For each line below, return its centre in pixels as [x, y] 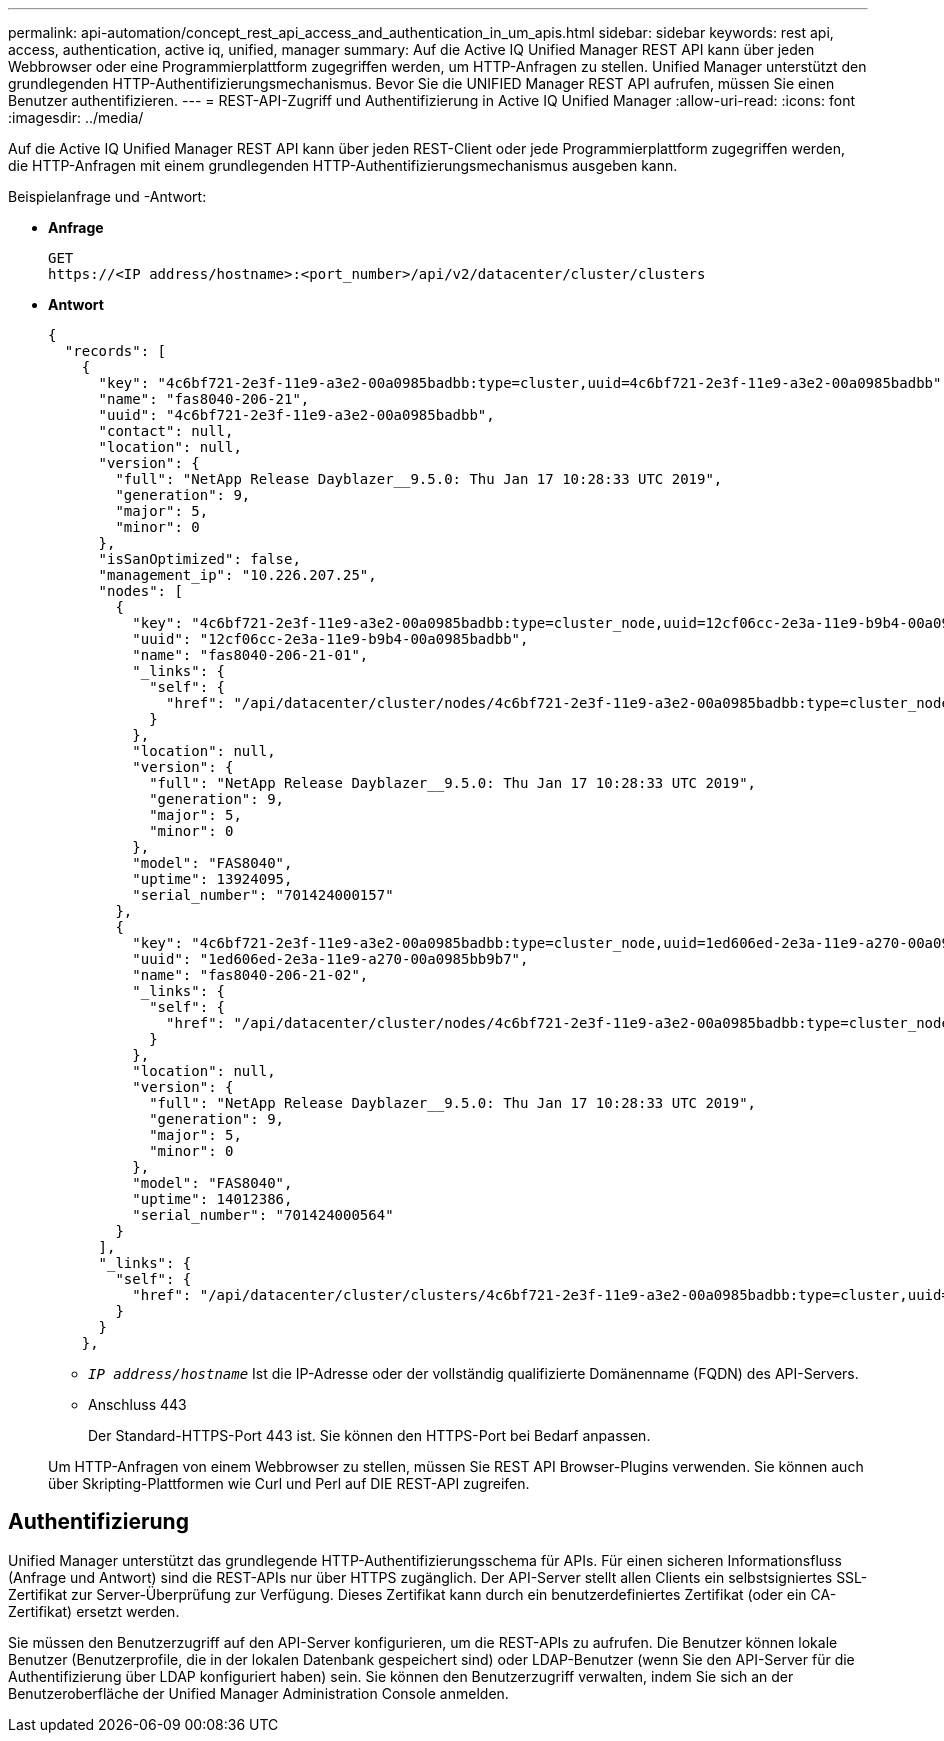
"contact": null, [166, 431]
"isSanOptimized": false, [199, 559]
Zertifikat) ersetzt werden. [94, 1611]
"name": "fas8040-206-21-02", [250, 975]
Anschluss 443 [137, 1404]
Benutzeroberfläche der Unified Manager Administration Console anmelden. [258, 1693]
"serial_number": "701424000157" [263, 895]
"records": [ [115, 351]
